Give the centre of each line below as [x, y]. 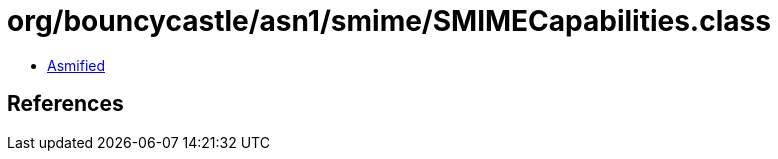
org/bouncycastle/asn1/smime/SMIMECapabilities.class [389, 21]
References [65, 104]
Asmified [76, 65]
